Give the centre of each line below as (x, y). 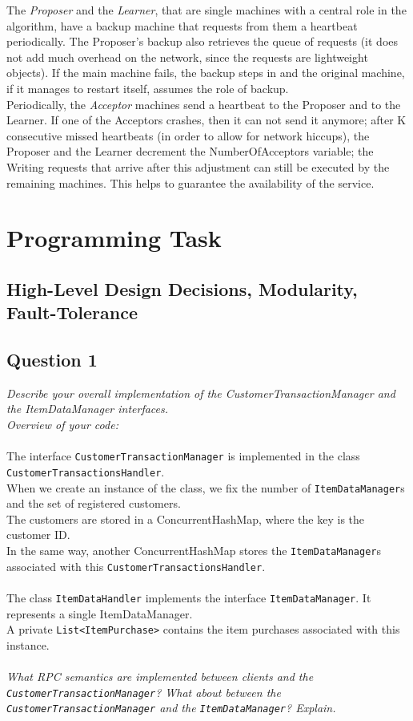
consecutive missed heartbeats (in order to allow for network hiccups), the (188, 135)
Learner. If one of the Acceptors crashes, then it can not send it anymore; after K (206, 120)
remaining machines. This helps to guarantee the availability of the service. (190, 182)
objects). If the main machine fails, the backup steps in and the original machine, (206, 73)
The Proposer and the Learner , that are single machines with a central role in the (206, 10)
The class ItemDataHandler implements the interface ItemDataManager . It (189, 597)
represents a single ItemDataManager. (100, 613)
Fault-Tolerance (72, 312)
